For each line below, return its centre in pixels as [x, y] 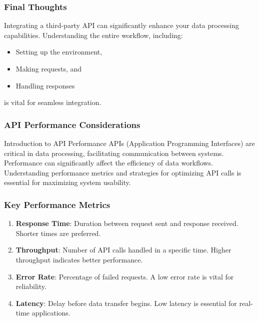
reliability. [31, 286]
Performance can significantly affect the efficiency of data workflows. [109, 163]
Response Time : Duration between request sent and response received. [127, 223]
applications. [51, 313]
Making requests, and [49, 68]
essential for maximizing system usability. [67, 182]
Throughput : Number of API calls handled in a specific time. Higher [123, 250]
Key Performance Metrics [57, 204]
